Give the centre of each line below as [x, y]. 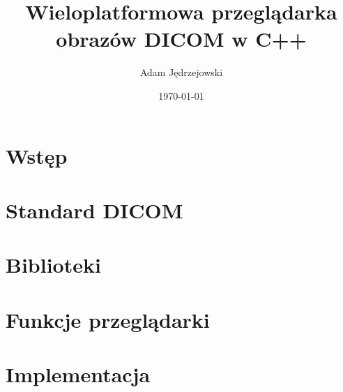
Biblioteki [53, 265]
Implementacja [78, 374]
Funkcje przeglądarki [108, 319]
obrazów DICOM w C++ [181, 39]
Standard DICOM [94, 210]
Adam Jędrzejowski [181, 72]
